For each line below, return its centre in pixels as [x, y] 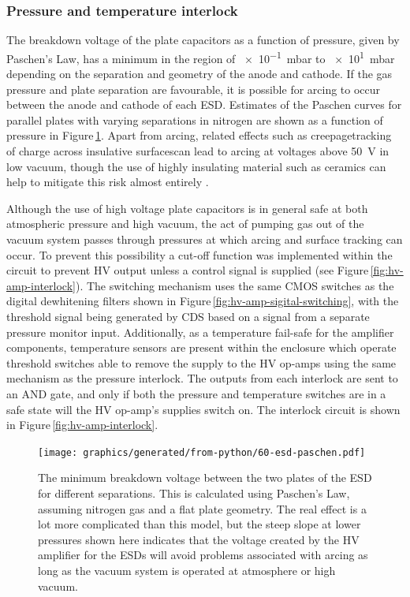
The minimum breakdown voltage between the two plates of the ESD [205, 478]
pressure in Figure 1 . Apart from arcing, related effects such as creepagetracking [199, 135]
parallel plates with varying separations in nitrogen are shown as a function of [195, 119]
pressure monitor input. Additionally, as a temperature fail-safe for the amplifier [200, 332]
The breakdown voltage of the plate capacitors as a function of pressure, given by [203, 40]
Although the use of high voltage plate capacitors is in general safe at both [187, 208]
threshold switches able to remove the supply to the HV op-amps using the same [201, 362]
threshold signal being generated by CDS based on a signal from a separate [188, 316]
